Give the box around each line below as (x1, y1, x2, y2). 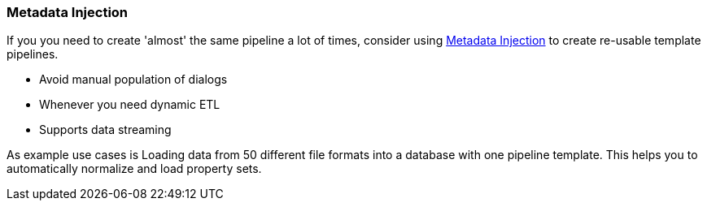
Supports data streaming (39, 123, 172, 137)
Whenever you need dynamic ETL (39, 97, 220, 112)
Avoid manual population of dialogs (39, 72, 228, 87)
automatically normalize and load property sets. (7, 162, 262, 176)
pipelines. (7, 47, 59, 62)
